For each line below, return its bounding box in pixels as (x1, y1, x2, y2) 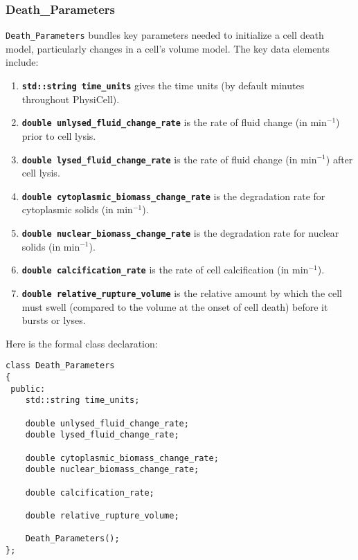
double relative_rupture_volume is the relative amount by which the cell (21, 285, 342, 300)
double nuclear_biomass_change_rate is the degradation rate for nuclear (21, 226, 339, 240)
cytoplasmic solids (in (21, 202, 114, 217)
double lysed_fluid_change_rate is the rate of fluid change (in (21, 152, 298, 166)
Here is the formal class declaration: (6, 336, 158, 350)
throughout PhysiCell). (21, 91, 120, 106)
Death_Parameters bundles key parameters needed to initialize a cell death (6, 28, 324, 42)
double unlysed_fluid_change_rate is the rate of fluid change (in (21, 115, 307, 129)
